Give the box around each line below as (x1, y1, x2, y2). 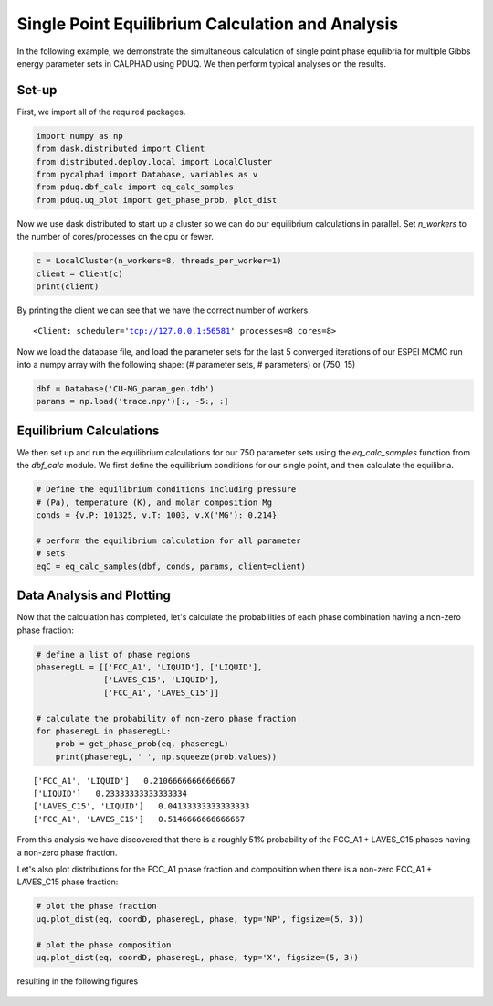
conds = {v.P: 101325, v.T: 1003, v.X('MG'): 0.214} (36, 510, 278, 520)
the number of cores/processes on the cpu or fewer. (16, 231, 215, 242)
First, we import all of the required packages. (16, 106, 186, 117)
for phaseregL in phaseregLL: (36, 725, 172, 736)
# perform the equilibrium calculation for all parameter (36, 535, 301, 546)
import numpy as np (36, 131, 123, 141)
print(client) (36, 281, 100, 292)
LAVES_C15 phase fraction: (16, 876, 119, 887)
